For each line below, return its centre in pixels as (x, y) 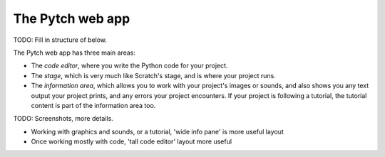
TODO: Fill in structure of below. (60, 40)
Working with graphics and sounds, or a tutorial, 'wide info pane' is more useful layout (158, 131)
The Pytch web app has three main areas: (74, 53)
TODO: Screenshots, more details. (63, 119)
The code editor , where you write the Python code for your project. (129, 66)
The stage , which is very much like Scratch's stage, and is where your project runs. (153, 75)
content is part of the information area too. (93, 105)
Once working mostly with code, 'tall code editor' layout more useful (131, 141)
